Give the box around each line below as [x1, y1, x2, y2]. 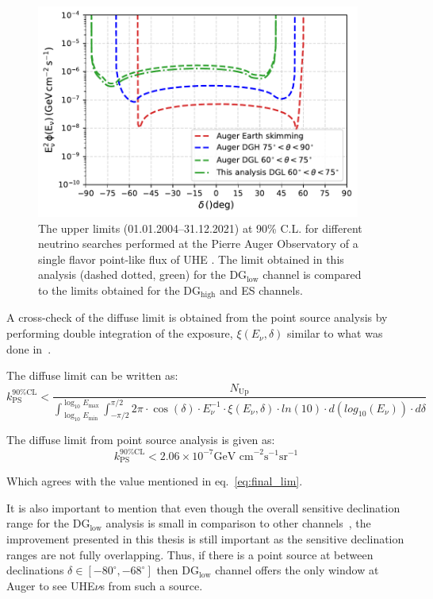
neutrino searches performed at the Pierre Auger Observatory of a [38, 235, 358, 252]
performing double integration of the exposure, [6, 325, 233, 342]
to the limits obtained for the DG [38, 282, 201, 299]
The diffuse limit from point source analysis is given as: [6, 431, 275, 448]
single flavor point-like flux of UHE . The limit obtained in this [38, 250, 344, 267]
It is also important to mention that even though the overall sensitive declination [6, 499, 400, 516]
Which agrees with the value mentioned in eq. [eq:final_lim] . [6, 473, 303, 489]
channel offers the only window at [215, 562, 379, 578]
